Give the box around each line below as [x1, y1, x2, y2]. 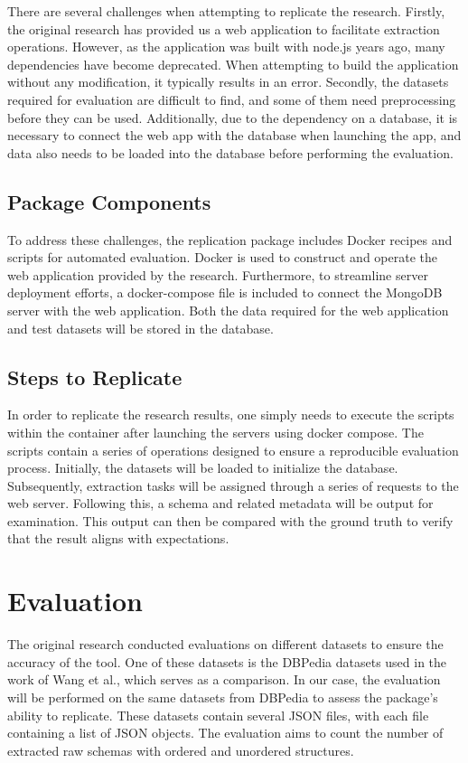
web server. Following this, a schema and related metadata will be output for [7, 494, 434, 513]
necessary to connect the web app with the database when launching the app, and [7, 126, 462, 145]
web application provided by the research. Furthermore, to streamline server [7, 265, 428, 284]
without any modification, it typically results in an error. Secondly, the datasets [7, 72, 449, 91]
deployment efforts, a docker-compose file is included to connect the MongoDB [7, 283, 443, 302]
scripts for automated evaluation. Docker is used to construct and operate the [7, 248, 437, 267]
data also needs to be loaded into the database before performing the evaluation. [7, 143, 454, 162]
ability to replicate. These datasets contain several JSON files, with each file [7, 705, 429, 724]
